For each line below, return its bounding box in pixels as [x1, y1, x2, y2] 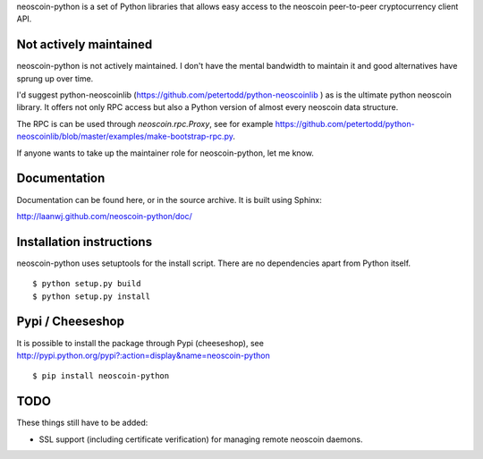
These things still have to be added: [16, 417, 148, 429]
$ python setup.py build [32, 278, 141, 289]
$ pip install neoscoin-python [32, 371, 170, 381]
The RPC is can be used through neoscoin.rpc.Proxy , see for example [16, 118, 274, 129]
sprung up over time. [16, 72, 94, 84]
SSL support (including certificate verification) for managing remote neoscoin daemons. [38, 434, 363, 445]
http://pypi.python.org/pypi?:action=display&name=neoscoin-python [16, 350, 270, 361]
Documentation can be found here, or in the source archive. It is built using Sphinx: [16, 194, 322, 205]
